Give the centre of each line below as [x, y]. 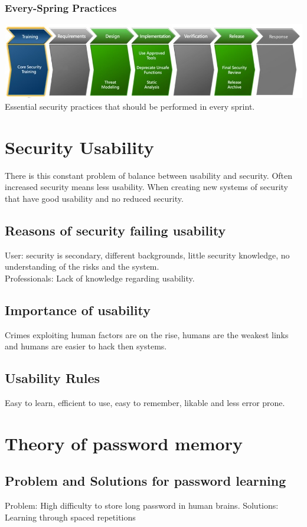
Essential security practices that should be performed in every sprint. [130, 106]
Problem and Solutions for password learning [146, 481]
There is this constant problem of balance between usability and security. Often [149, 175]
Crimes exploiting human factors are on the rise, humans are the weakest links [147, 334]
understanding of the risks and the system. [82, 266]
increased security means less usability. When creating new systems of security [146, 187]
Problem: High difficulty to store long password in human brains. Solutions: [142, 505]
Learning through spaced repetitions [70, 517]
